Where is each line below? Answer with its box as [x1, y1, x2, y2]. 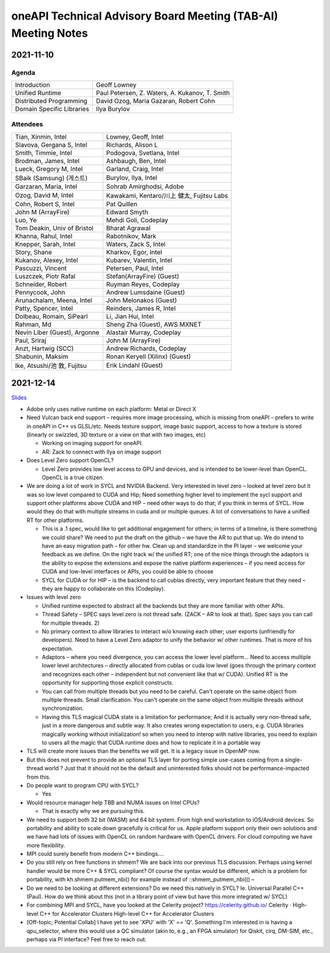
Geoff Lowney [95, 81, 137, 89]
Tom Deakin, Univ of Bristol [15, 224, 94, 232]
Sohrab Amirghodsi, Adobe [106, 182, 185, 191]
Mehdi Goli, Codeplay [106, 216, 168, 224]
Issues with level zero [26, 594, 81, 601]
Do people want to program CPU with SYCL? [26, 781, 139, 789]
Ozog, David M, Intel [15, 191, 74, 199]
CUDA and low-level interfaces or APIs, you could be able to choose [42, 568, 214, 575]
